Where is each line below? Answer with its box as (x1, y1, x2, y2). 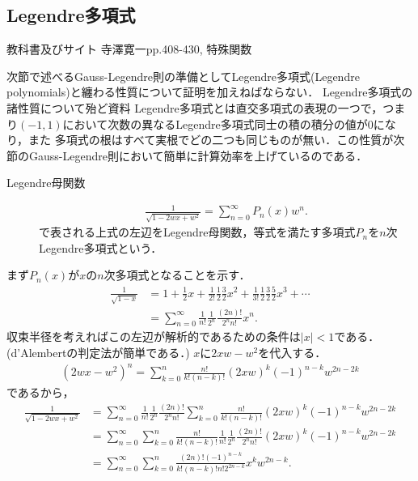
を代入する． (258, 343, 327, 360)
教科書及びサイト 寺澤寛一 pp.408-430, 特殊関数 (6, 40, 252, 57)
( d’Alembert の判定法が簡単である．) (6, 343, 190, 360)
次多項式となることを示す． (103, 266, 251, 283)
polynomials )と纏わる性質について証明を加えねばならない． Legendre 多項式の (6, 83, 413, 100)
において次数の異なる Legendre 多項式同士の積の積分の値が (62, 115, 368, 132)
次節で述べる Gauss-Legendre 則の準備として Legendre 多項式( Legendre (6, 67, 360, 84)
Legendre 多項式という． (39, 239, 163, 256)
